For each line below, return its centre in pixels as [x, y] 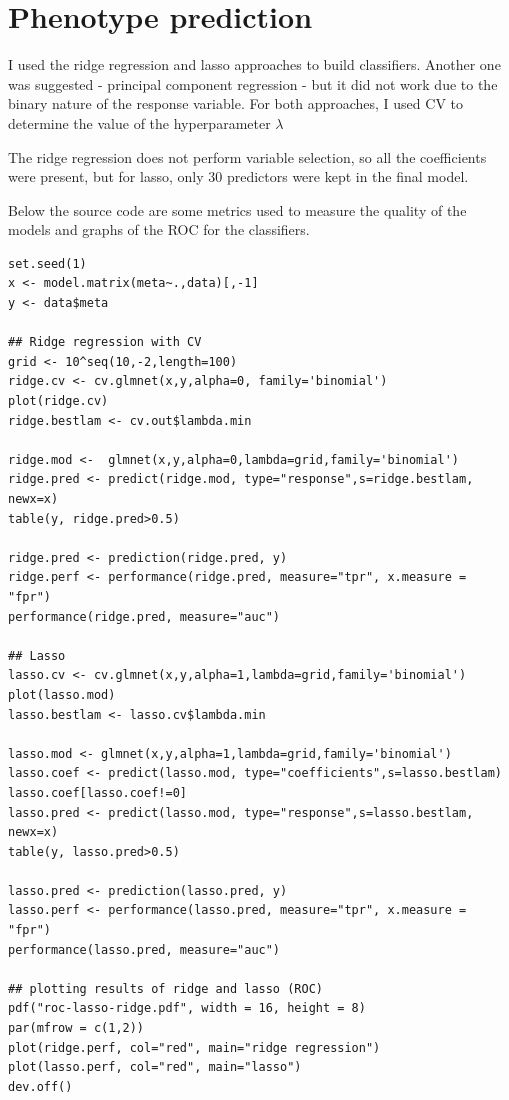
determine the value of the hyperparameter [139, 122]
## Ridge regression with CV [105, 342]
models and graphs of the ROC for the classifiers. [159, 229]
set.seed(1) [47, 263]
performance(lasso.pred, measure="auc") [144, 949]
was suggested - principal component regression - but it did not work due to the [253, 83]
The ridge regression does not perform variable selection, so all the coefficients [247, 156]
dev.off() [40, 1086]
